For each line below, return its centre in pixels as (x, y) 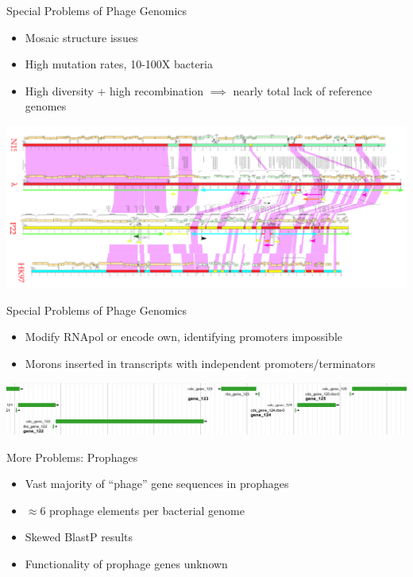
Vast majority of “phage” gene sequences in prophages (157, 484)
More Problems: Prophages (72, 457)
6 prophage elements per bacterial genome (142, 510)
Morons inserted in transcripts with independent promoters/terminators (200, 363)
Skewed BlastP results (79, 537)
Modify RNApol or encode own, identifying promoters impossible (183, 337)
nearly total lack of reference (303, 90)
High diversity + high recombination (114, 90)
